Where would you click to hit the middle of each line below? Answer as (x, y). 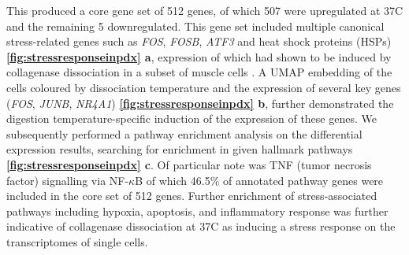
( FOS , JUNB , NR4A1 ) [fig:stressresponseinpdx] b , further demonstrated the (200, 103)
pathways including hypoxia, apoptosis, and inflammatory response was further (197, 211)
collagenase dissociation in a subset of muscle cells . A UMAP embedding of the (199, 72)
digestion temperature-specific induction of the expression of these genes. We (191, 118)
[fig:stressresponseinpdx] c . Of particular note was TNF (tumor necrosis (189, 164)
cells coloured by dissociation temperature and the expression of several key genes (204, 87)
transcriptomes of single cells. (77, 241)
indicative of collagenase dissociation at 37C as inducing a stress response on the (201, 226)
